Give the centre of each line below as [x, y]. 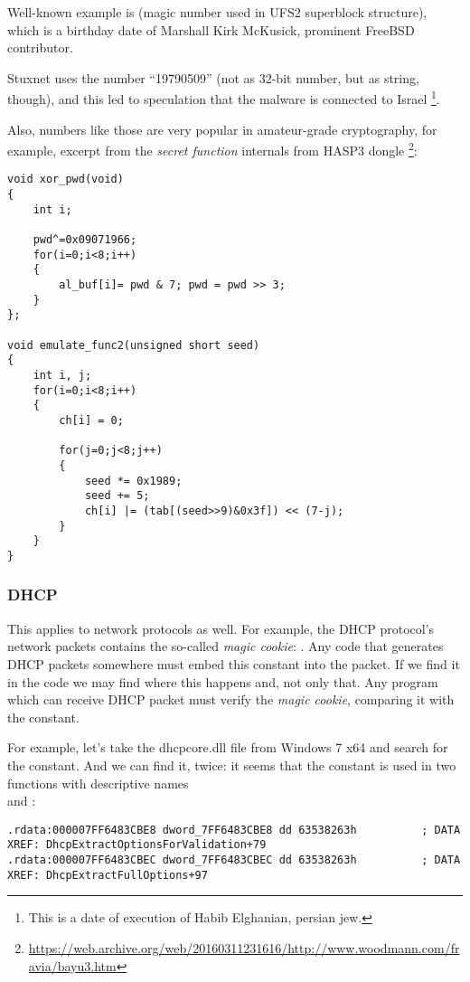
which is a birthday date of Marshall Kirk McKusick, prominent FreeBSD [211, 29]
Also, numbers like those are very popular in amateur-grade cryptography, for [222, 129]
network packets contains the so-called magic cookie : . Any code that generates [226, 646]
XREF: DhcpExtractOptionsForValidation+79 [137, 845]
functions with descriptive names [98, 783]
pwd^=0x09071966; [85, 240]
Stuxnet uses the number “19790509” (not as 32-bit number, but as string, [213, 77]
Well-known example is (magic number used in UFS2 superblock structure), [217, 12]
